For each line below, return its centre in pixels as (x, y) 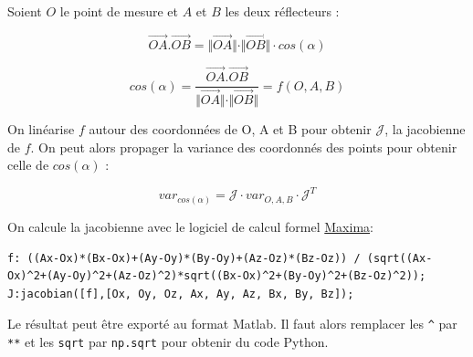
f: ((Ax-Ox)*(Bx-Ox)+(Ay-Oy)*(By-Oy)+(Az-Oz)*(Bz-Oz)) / (184, 258)
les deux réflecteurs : (282, 11)
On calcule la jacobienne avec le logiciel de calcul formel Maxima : (190, 226)
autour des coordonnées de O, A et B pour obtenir (230, 129)
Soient (25, 11)
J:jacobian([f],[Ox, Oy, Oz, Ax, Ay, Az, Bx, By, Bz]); (181, 294)
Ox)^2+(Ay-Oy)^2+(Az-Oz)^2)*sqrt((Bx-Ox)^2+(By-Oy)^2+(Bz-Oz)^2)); (217, 276)
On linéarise (41, 129)
